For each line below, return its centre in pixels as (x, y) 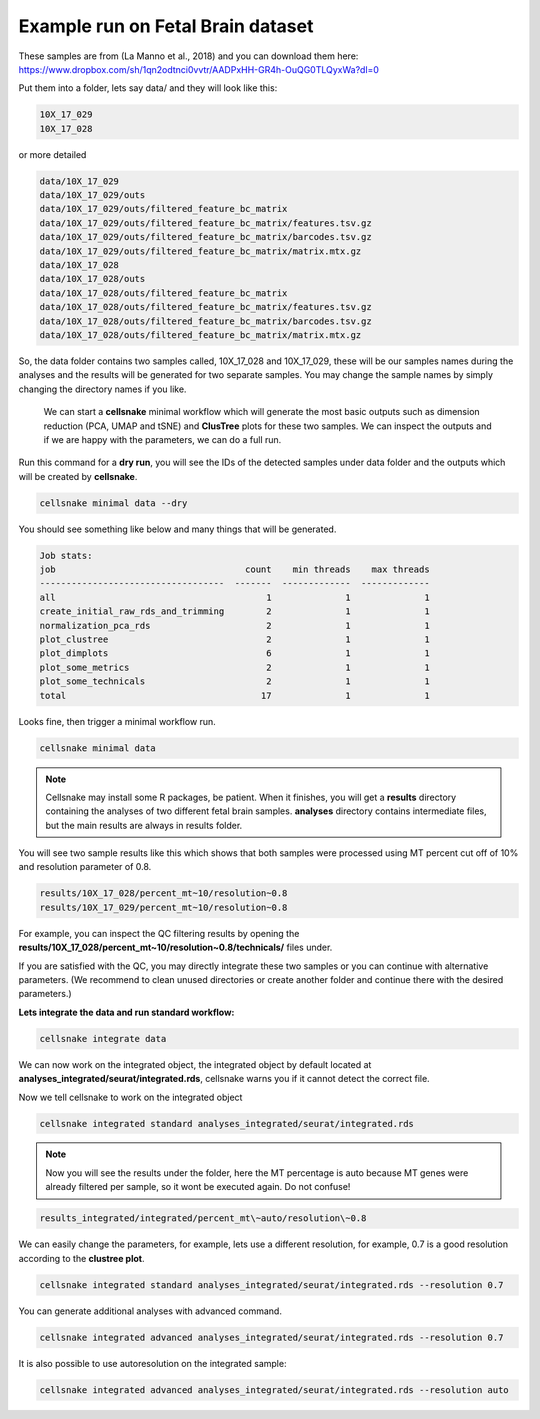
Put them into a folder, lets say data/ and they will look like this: (148, 88)
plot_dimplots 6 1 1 (234, 653)
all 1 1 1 (234, 597)
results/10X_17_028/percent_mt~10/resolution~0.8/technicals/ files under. (175, 947)
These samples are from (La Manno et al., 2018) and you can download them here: (188, 56)
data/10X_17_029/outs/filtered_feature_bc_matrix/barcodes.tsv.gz (205, 237)
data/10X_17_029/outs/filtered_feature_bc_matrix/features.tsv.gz (205, 223)
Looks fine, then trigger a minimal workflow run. (117, 721)
